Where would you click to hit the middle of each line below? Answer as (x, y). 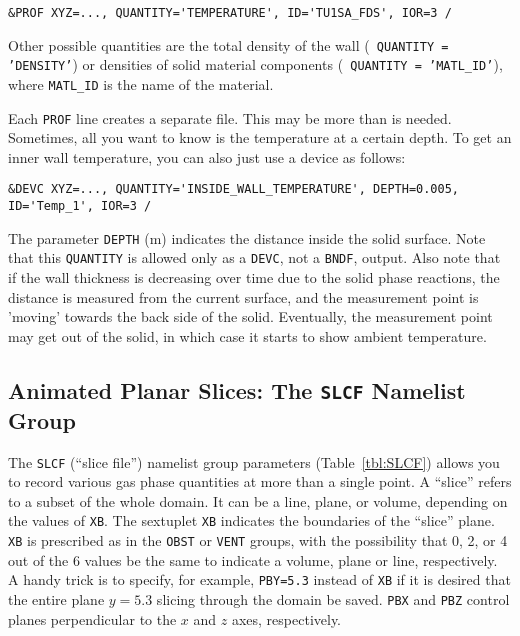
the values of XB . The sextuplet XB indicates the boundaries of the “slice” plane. (251, 520)
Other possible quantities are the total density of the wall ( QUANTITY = (228, 44)
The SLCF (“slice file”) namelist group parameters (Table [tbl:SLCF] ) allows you (254, 461)
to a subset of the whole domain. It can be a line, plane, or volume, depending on (258, 500)
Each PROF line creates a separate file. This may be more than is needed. (230, 117)
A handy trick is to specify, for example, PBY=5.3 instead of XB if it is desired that (259, 579)
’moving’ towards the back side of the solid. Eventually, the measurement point (250, 316)
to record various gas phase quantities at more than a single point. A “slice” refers (260, 481)
